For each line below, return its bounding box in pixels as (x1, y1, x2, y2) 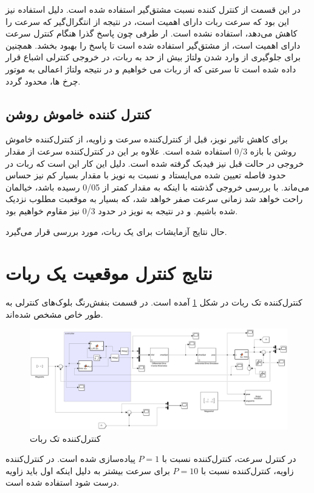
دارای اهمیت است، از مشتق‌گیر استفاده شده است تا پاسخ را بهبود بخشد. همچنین (5, 38, 301, 51)
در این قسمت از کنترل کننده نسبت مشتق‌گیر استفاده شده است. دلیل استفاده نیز (5, 3, 301, 15)
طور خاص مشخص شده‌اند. (5, 307, 103, 320)
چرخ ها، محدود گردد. (5, 74, 81, 87)
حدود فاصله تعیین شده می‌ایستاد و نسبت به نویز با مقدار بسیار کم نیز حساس (5, 169, 286, 181)
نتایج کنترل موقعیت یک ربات (5, 260, 213, 285)
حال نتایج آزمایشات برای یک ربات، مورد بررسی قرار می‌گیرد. (5, 225, 227, 237)
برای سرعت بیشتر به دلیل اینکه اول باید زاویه (5, 464, 170, 477)
